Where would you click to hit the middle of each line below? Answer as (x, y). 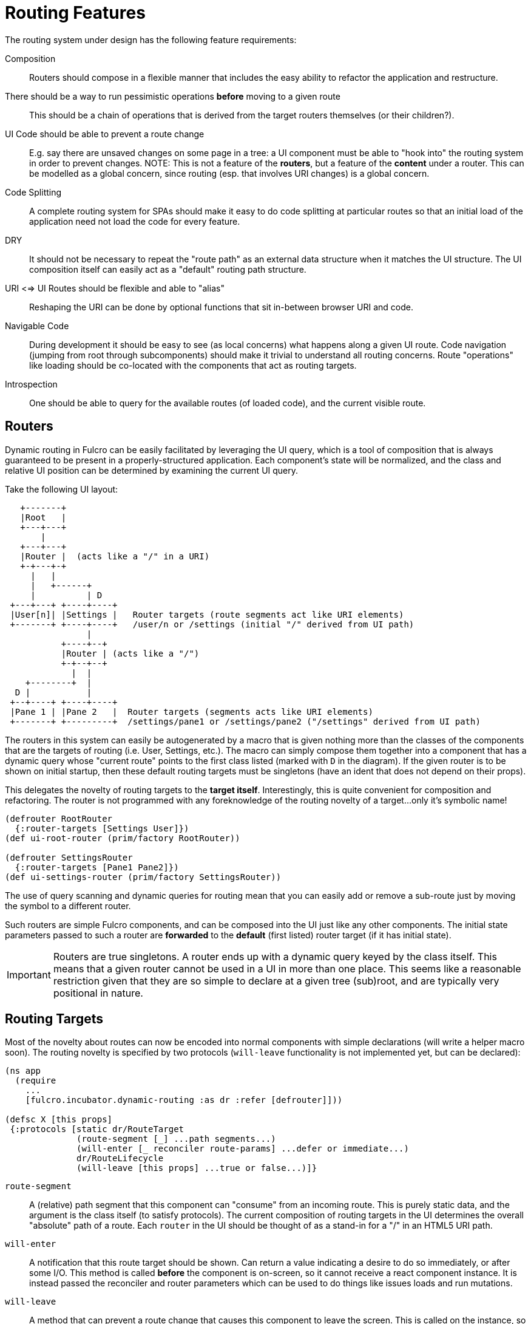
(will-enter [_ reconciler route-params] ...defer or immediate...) (243, 1149)
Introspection (31, 384)
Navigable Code (37, 326)
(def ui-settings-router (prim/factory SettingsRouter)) (143, 877)
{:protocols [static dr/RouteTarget (97, 1129)
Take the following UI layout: (62, 489)
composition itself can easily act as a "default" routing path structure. (168, 269)
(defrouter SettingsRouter (69, 857)
